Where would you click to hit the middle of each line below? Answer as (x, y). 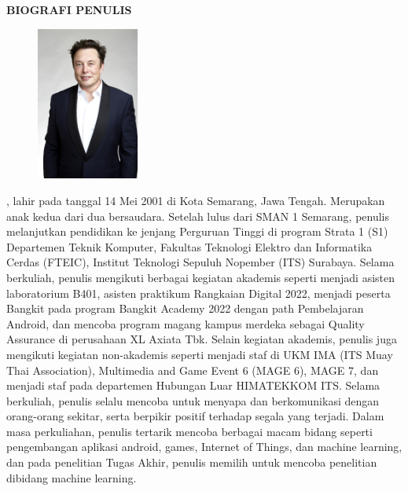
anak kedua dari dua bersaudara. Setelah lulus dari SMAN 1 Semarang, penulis (198, 216)
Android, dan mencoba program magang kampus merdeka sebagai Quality (186, 323)
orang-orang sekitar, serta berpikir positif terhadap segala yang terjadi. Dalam (195, 416)
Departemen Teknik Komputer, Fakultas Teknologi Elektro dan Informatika (189, 246)
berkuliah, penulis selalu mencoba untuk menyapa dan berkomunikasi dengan (193, 400)
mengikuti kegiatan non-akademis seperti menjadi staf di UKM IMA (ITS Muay (200, 354)
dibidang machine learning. (72, 477)
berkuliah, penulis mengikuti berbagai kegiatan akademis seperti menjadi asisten (201, 277)
